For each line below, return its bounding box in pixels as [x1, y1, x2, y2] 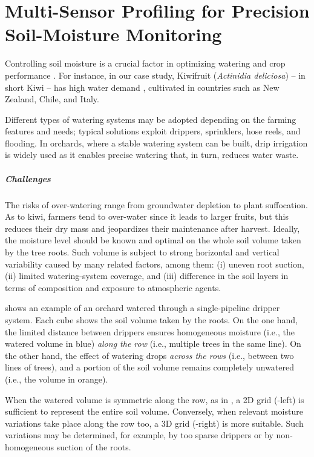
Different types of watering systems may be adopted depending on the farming [5, 113, 296, 125]
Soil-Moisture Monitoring [5, 22, 222, 47]
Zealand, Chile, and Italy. [5, 93, 99, 105]
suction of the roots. [56, 440, 131, 453]
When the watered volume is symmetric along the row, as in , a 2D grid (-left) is [5, 393, 304, 406]
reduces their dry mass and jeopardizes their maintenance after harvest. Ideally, [5, 222, 300, 234]
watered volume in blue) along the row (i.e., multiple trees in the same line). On [5, 337, 301, 350]
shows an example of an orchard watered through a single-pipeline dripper [5, 301, 280, 314]
